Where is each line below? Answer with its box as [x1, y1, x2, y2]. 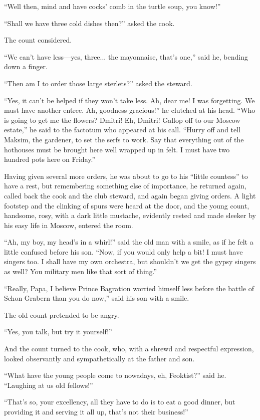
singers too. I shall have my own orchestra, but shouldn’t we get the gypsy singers [4, 256, 256, 267]
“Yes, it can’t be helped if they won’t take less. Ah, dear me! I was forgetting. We [4, 95, 255, 105]
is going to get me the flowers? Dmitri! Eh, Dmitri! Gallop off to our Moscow [4, 114, 240, 125]
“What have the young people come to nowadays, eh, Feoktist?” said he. [4, 370, 226, 380]
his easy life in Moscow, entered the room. [4, 220, 133, 230]
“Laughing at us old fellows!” [4, 379, 93, 390]
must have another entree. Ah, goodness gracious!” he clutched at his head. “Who [4, 105, 255, 115]
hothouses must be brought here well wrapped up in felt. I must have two [4, 144, 230, 154]
